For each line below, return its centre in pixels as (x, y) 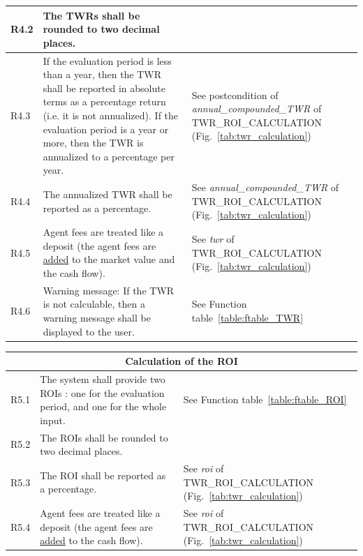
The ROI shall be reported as (103, 475)
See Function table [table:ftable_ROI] (265, 399)
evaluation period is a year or (106, 129)
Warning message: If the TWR (109, 290)
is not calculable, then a (94, 304)
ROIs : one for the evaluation (102, 392)
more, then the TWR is (93, 143)
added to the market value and (109, 259)
